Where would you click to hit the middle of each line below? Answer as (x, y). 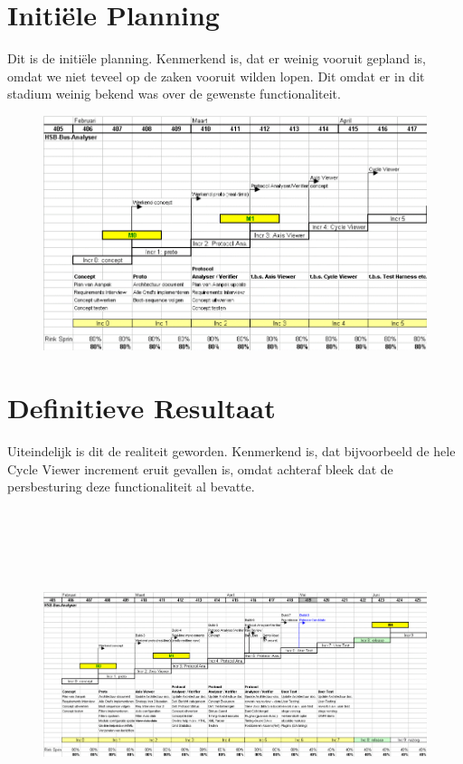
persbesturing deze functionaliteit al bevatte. (131, 487)
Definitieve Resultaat (142, 408)
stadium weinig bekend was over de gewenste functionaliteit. (174, 94)
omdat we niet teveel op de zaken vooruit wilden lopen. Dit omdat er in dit (216, 76)
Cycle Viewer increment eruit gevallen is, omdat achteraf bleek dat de (200, 468)
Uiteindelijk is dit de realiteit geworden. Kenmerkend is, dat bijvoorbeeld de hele (231, 451)
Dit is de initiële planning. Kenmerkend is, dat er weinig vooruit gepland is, (217, 58)
